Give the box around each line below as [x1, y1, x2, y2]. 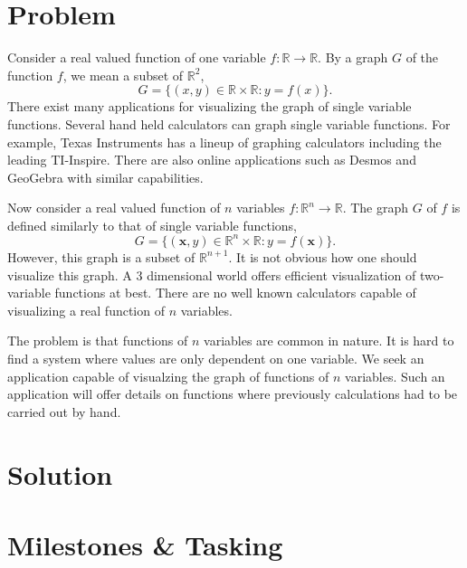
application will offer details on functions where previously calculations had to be [7, 384, 458, 403]
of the [405, 48, 439, 67]
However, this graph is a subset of [7, 247, 195, 266]
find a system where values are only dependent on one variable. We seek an [7, 348, 424, 367]
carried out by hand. [7, 402, 121, 421]
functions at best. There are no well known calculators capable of [54, 283, 416, 302]
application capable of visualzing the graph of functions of [7, 366, 329, 385]
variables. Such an [345, 366, 445, 385]
